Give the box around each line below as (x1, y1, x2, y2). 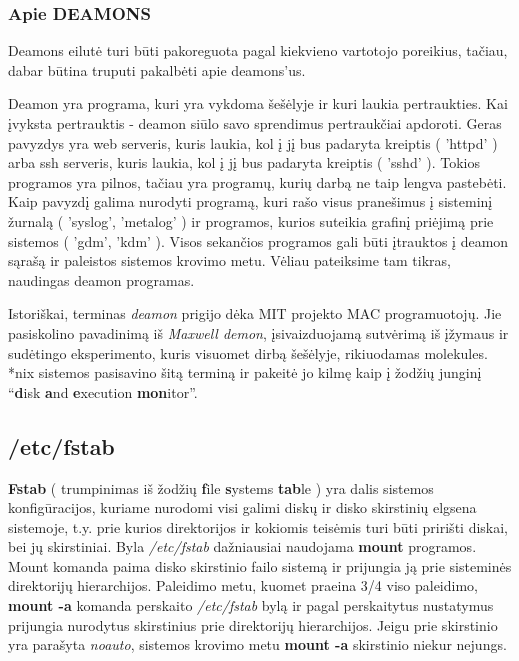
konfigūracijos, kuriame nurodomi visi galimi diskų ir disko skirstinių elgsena (8, 497, 477, 518)
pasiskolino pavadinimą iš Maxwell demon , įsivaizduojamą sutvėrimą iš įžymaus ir (8, 322, 509, 343)
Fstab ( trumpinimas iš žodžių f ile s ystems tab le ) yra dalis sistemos (8, 477, 434, 498)
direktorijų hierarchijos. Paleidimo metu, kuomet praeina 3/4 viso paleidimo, (8, 575, 478, 596)
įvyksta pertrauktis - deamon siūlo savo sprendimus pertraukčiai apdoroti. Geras (8, 113, 502, 133)
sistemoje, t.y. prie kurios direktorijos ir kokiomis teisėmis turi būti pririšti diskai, (8, 516, 508, 537)
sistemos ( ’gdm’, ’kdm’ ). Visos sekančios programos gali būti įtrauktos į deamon (8, 230, 509, 251)
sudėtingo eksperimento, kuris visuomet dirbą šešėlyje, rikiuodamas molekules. (8, 342, 488, 363)
